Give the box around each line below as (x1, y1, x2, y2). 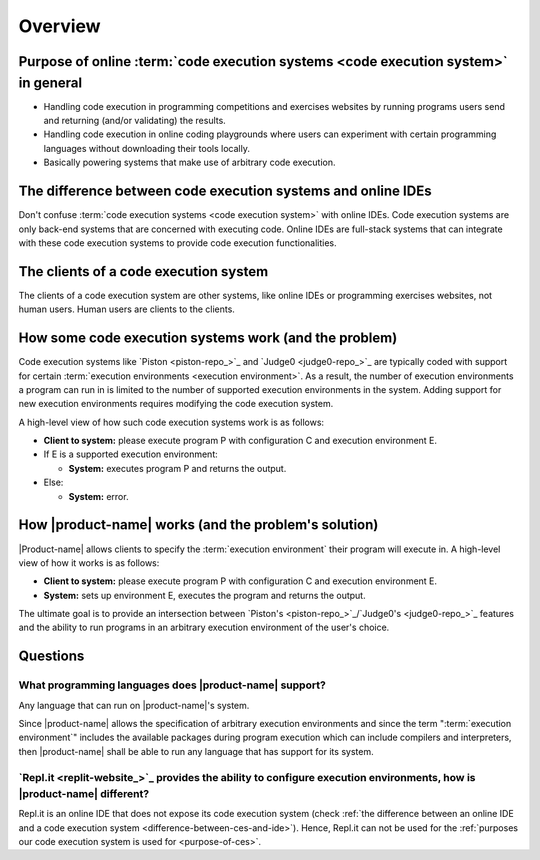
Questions (18, 648, 85, 665)
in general (18, 74, 83, 91)
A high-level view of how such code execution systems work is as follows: (18, 416, 325, 428)
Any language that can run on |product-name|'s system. (18, 699, 250, 711)
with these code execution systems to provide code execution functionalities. (18, 236, 337, 249)
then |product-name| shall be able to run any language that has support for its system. (18, 745, 374, 757)
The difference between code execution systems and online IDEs (18, 183, 432, 200)
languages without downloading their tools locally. (43, 142, 250, 154)
